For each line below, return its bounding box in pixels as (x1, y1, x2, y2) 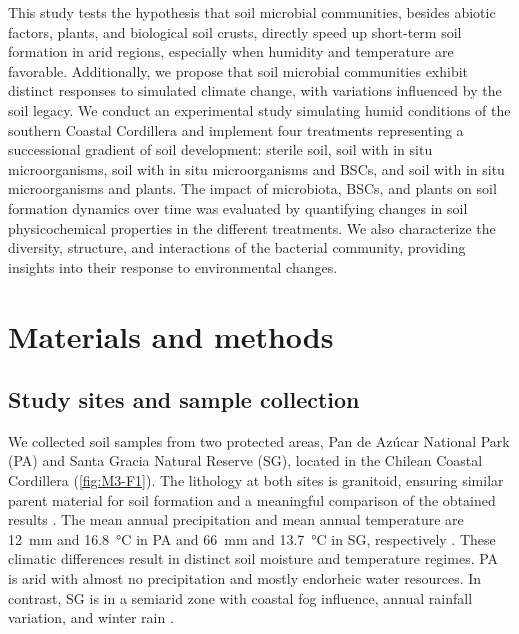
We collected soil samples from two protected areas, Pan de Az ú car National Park (8, 430, 510, 451)
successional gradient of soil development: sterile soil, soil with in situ (8, 139, 433, 160)
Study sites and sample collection (8, 384, 360, 415)
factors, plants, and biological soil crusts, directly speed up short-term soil (8, 21, 462, 42)
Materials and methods (8, 315, 334, 356)
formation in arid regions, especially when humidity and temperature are (8, 41, 454, 62)
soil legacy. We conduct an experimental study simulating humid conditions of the (8, 99, 511, 120)
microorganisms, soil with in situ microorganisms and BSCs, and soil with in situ (8, 158, 505, 179)
